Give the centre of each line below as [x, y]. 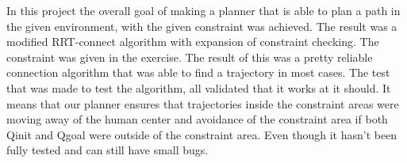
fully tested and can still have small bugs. [108, 150]
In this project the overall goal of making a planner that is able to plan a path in [203, 10]
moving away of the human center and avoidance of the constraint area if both [197, 119]
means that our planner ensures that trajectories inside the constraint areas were [203, 103]
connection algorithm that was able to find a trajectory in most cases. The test [198, 72]
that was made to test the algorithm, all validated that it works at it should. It [199, 87]
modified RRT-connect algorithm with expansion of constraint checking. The [193, 42]
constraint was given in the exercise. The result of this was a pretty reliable [190, 57]
